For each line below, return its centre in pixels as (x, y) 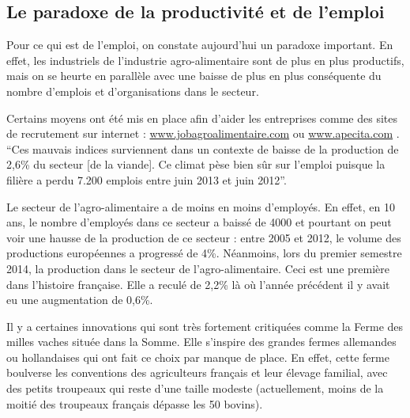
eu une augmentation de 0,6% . (80, 300)
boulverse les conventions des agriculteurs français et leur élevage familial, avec (197, 372)
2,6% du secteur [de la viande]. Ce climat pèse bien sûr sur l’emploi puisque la (196, 164)
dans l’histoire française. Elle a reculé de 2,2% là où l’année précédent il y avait (198, 284)
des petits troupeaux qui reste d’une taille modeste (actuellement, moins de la (195, 388)
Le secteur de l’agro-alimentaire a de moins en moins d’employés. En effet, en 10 (201, 206)
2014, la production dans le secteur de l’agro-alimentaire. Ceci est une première (198, 268)
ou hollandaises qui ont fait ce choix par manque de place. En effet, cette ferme (198, 357)
